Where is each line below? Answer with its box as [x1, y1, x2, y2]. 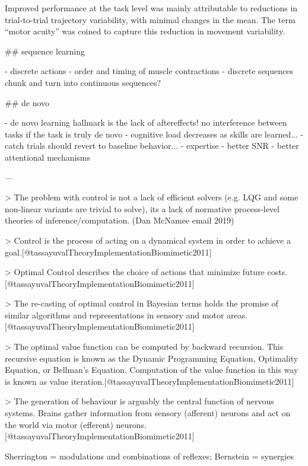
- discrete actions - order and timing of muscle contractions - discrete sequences [5, 65, 293, 77]
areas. [227, 308, 248, 321]
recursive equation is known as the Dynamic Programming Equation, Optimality [5, 352, 299, 364]
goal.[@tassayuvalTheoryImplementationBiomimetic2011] [5, 245, 212, 258]
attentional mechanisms [5, 151, 91, 163]
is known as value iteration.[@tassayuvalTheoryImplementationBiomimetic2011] [5, 375, 294, 387]
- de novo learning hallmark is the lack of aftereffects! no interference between [5, 116, 287, 129]
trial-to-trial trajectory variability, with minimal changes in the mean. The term [5, 13, 296, 25]
